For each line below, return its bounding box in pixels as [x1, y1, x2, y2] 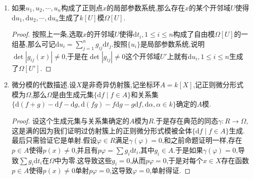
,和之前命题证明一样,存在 [162, 135, 242, 145]
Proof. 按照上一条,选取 [11, 29, 83, 39]
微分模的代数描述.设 [11, 79, 76, 90]
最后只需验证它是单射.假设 [11, 135, 97, 145]
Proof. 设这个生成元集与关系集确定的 [11, 115, 130, 125]
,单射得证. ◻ [150, 165, 191, 176]
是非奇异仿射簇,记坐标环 [82, 79, 160, 90]
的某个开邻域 [189, 2, 231, 12]
